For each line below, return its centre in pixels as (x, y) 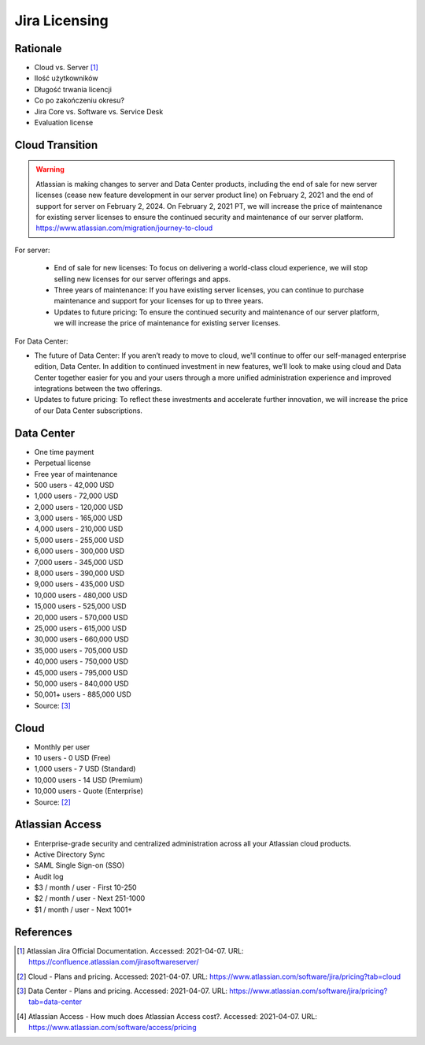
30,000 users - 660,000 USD (81, 639)
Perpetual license (63, 463)
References (43, 932)
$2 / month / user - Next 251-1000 (90, 898)
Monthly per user (62, 747)
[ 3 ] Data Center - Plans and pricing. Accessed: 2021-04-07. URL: (122, 991)
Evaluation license (64, 123)
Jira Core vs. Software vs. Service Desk (99, 111)
